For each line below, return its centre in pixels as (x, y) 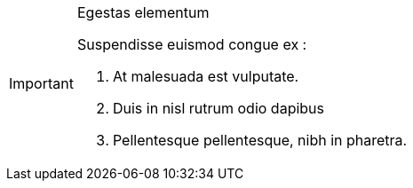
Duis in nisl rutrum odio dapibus (218, 108)
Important (41, 83)
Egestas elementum (143, 12)
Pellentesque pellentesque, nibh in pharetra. (260, 140)
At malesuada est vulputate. (206, 76)
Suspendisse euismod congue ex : (192, 44)
